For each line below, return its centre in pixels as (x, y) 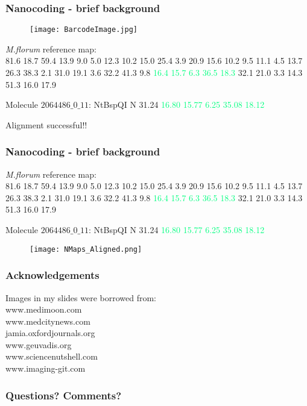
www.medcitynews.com (48, 321)
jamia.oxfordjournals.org (50, 333)
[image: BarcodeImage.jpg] (84, 30)
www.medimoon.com (44, 309)
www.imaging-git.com (46, 368)
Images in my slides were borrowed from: (81, 297)
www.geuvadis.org (39, 344)
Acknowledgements (52, 275)
